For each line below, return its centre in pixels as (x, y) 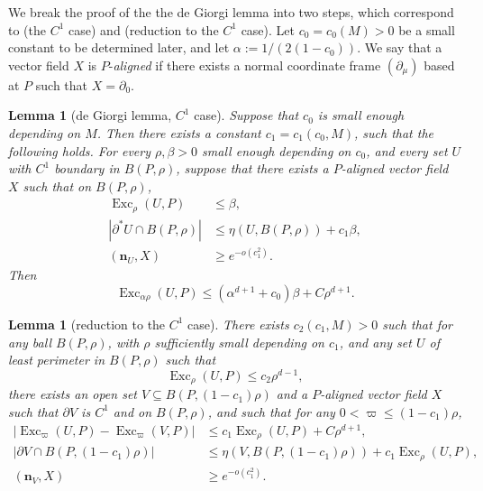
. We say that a (400, 47)
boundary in (87, 168)
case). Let (268, 29)
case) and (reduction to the (144, 29)
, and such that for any (271, 411)
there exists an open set (73, 394)
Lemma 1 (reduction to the (87, 324)
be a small (427, 29)
